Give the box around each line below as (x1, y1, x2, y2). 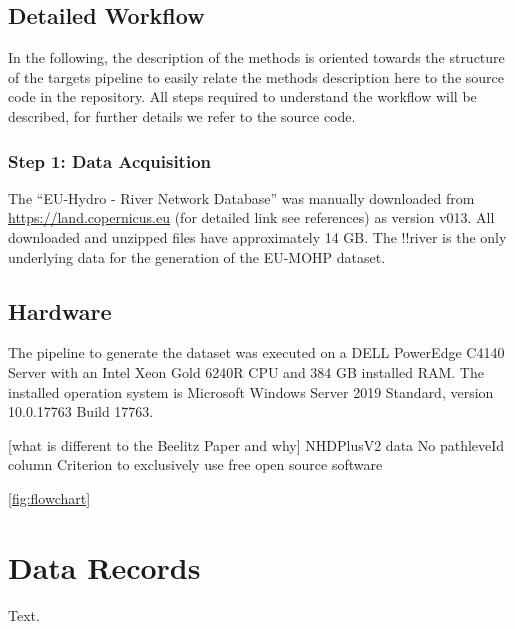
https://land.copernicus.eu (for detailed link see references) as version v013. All (8, 207, 495, 228)
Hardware (8, 295, 112, 326)
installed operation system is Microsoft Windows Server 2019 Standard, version (8, 381, 494, 402)
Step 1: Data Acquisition (8, 148, 211, 173)
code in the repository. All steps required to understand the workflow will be (8, 86, 477, 107)
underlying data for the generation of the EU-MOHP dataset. (8, 246, 386, 267)
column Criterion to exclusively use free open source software (8, 454, 383, 475)
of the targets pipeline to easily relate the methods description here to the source (8, 66, 504, 87)
